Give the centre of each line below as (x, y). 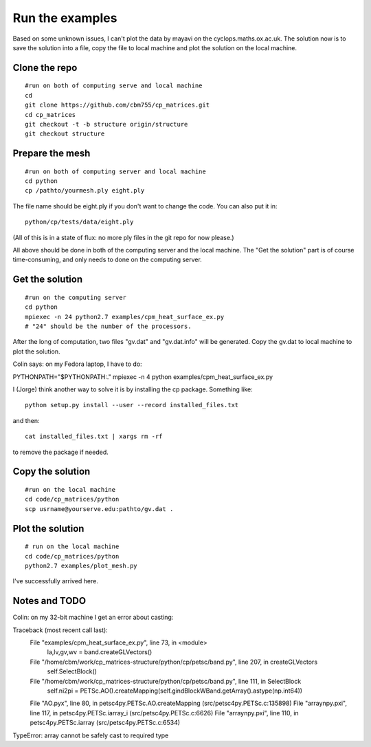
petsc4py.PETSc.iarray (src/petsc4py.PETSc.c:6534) (105, 723)
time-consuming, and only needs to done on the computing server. (107, 260)
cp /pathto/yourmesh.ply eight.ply (85, 191)
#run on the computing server (76, 297)
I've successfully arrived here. (56, 581)
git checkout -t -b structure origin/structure (106, 124)
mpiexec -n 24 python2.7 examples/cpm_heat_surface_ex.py (125, 317)
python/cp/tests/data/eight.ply (79, 222)
